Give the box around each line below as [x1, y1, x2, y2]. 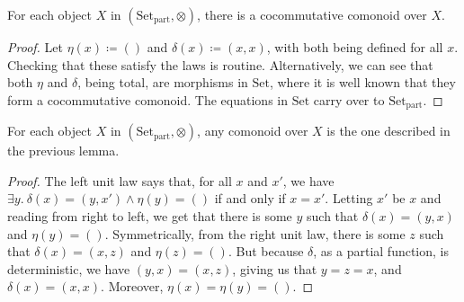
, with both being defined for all [266, 38, 443, 56]
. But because [228, 242, 304, 261]
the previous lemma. [7, 141, 120, 160]
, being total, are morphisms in [77, 73, 248, 92]
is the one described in [326, 121, 451, 140]
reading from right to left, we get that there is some [7, 207, 292, 226]
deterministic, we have [7, 259, 130, 278]
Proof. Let [7, 38, 63, 56]
